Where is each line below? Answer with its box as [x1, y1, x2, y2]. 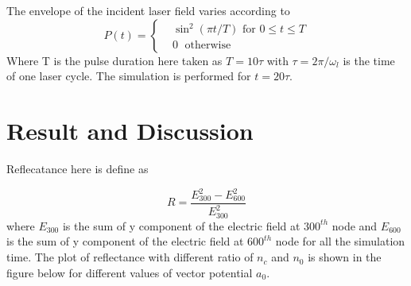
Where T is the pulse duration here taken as [6, 52, 223, 68]
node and [332, 217, 378, 234]
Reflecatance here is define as [6, 160, 149, 176]
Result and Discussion [6, 114, 254, 146]
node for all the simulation [275, 233, 405, 249]
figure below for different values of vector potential [6, 264, 253, 280]
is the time [343, 52, 395, 68]
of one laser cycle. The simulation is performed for [6, 68, 251, 84]
